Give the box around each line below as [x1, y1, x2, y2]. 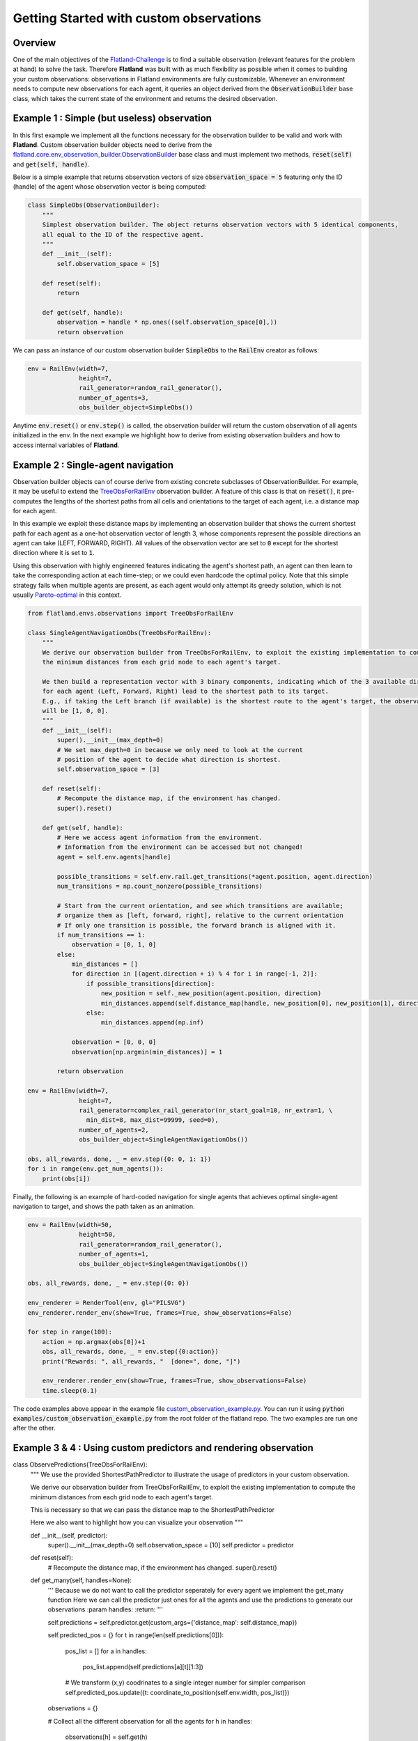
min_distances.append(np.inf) [101, 1019, 205, 1026]
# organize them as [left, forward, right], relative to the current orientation [56, 912, 344, 919]
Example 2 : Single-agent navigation [13, 459, 174, 471]
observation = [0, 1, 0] [71, 941, 157, 948]
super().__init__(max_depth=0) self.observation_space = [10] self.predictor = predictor [47, 1541, 294, 1549]
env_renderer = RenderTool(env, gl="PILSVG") [27, 1299, 186, 1307]
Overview [13, 37, 56, 49]
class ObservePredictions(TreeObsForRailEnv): [13, 1460, 148, 1469]
